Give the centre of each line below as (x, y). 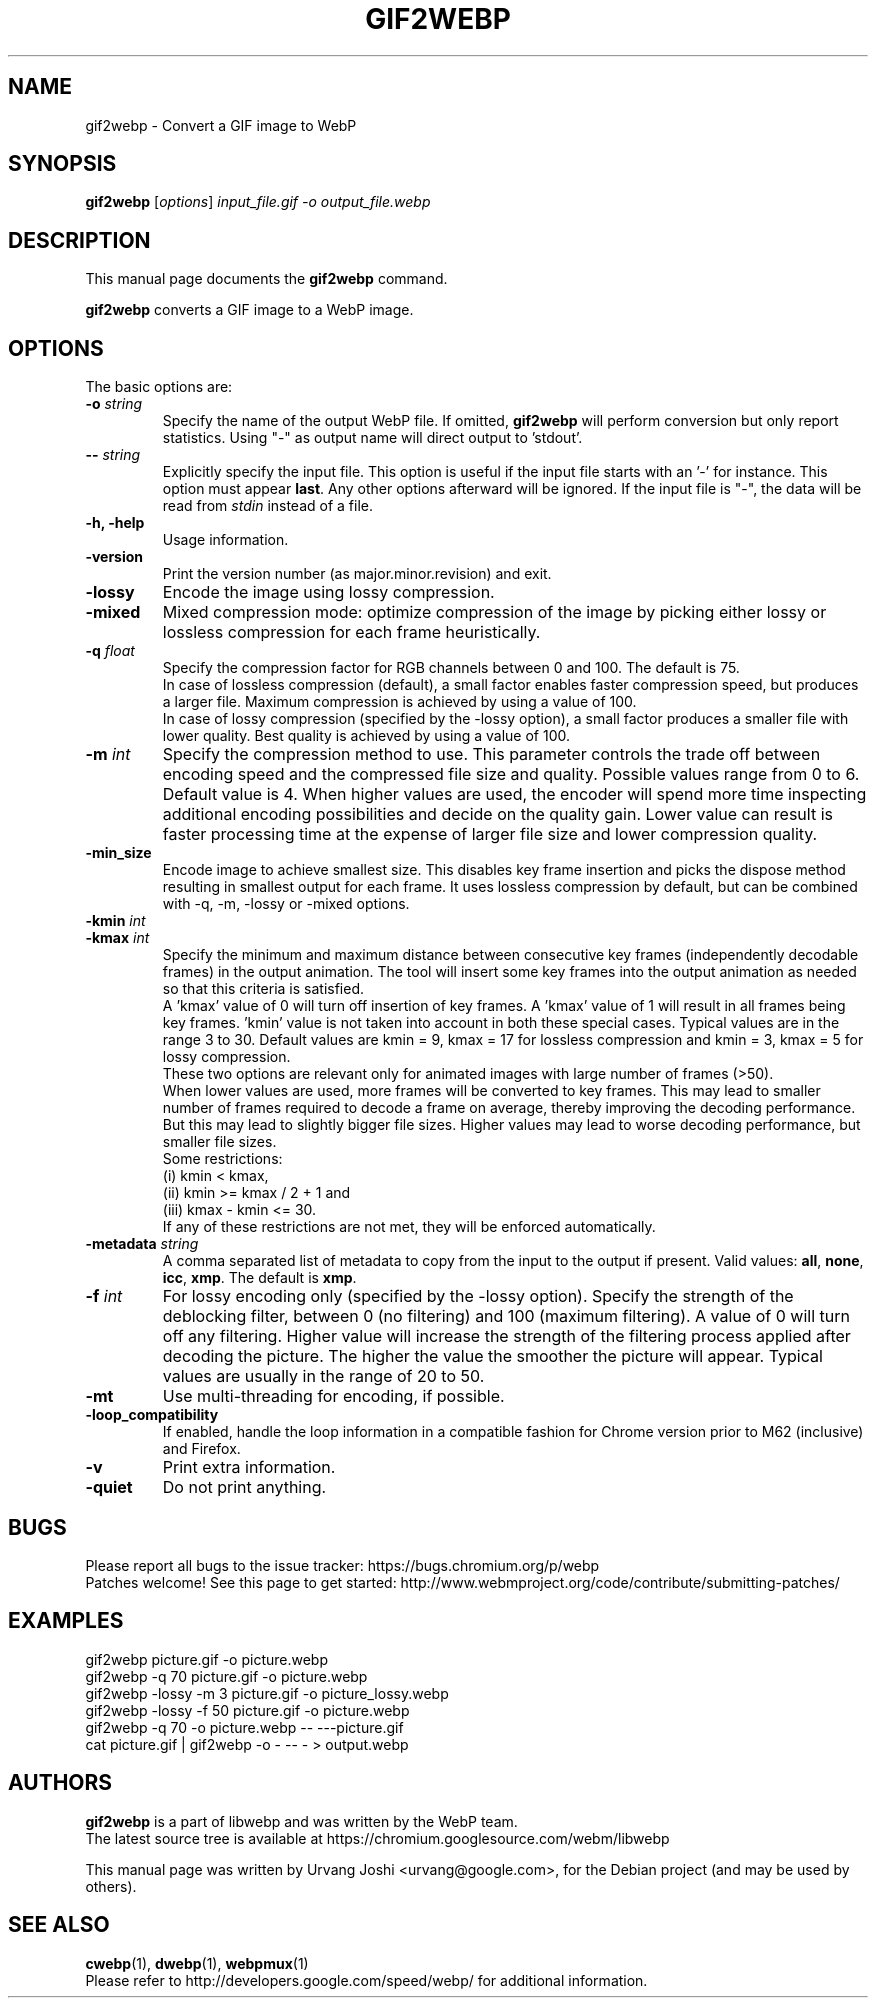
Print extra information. (249, 1467)
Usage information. (225, 540)
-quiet (109, 1487)
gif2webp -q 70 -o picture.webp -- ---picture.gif (244, 1727)
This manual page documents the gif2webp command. (266, 279)
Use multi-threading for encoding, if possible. (333, 1396)
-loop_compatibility (152, 1415)
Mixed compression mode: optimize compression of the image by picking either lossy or (494, 612)
